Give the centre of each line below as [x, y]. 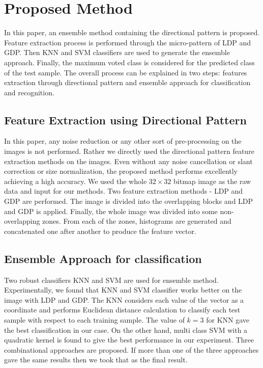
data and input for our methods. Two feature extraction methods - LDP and [124, 191]
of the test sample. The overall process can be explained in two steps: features [126, 72]
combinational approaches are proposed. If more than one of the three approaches [131, 349]
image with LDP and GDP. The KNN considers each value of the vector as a [124, 299]
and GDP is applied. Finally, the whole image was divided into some [111, 211]
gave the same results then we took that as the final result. [96, 360]
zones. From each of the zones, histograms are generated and [137, 221]
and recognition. [29, 92]
